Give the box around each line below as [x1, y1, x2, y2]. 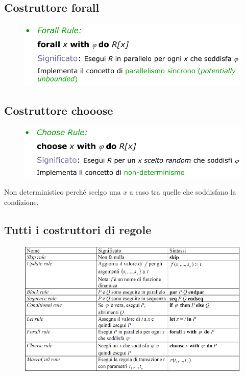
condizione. [4, 196, 39, 207]
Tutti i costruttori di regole [4, 221, 152, 237]
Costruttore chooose [4, 102, 113, 118]
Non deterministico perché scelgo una [4, 186, 121, 197]
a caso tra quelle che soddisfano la [129, 186, 236, 197]
